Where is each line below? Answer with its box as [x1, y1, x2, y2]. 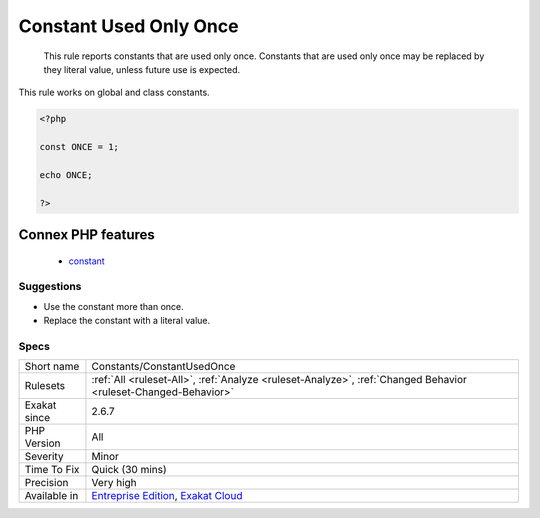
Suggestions [18, 280, 82, 294]
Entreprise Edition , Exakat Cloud [91, 489, 243, 503]
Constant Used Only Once [18, 15, 239, 37]
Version [24, 436, 61, 450]
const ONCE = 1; [39, 141, 120, 153]
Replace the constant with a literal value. [43, 315, 211, 327]
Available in [24, 489, 79, 503]
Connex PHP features [18, 226, 155, 244]
